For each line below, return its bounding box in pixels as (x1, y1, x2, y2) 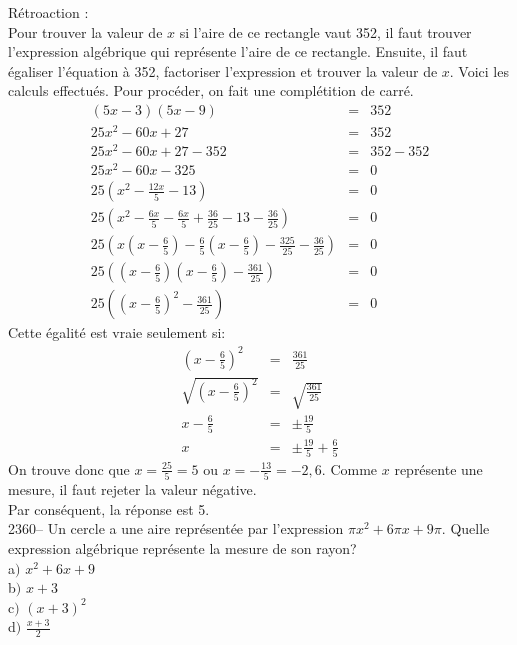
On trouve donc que (8, 458, 130, 479)
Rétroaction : (8, 2, 89, 22)
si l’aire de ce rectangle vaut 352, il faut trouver (179, 21, 472, 42)
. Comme (321, 458, 378, 479)
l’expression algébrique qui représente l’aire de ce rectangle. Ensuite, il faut (8, 41, 468, 62)
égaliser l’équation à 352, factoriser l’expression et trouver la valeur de (8, 60, 438, 81)
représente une (394, 458, 483, 479)
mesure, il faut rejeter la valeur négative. (8, 479, 257, 500)
